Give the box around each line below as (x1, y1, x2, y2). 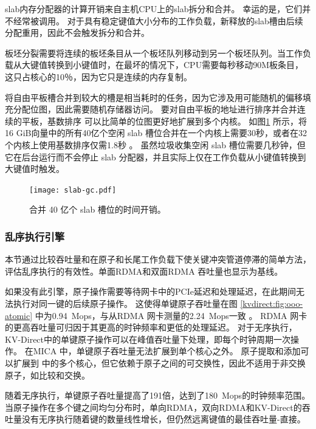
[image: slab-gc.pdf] (29, 185, 117, 194)
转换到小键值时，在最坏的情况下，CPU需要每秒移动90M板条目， (47, 58, 303, 71)
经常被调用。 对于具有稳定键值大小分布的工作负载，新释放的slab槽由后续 (13, 14, 303, 27)
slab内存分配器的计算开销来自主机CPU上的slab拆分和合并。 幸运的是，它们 (5, 2, 303, 15)
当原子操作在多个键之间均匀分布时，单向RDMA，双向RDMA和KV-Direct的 (5, 400, 302, 413)
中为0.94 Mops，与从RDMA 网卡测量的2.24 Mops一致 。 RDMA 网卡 (35, 309, 307, 321)
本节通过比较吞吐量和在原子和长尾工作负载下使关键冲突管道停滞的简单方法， (5, 253, 311, 266)
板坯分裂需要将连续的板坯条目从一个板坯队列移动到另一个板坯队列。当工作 (5, 46, 303, 59)
